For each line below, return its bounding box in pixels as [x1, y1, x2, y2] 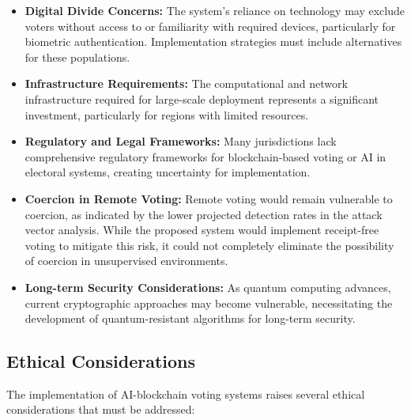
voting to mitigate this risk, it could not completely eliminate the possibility [25, 236, 394, 253]
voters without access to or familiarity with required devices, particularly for [25, 17, 396, 34]
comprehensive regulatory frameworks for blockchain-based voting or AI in [25, 148, 386, 165]
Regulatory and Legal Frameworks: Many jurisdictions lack [25, 133, 337, 149]
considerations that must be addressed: [6, 401, 195, 418]
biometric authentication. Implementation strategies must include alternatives [25, 33, 402, 50]
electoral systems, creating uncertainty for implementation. [25, 164, 311, 180]
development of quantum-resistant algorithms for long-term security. [25, 310, 356, 327]
